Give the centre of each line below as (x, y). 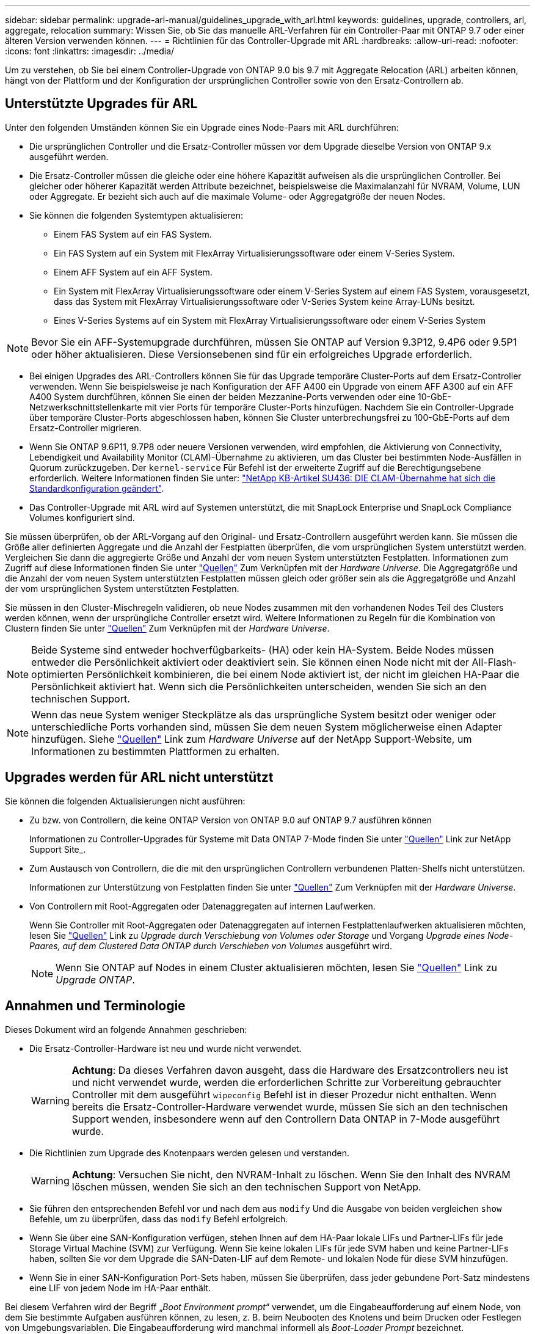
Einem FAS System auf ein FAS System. (133, 234)
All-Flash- (494, 662)
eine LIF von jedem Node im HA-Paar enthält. (120, 1288)
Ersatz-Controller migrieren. (86, 428)
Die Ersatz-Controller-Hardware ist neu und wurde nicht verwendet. (166, 1048)
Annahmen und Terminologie (95, 1006)
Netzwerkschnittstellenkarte (86, 407)
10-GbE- (435, 396)
